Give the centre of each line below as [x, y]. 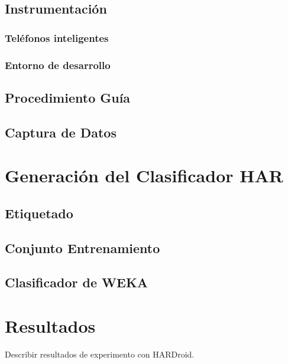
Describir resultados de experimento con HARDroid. [100, 354]
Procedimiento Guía [68, 97]
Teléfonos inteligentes [57, 37]
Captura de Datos [61, 132]
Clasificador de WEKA [77, 282]
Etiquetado [39, 213]
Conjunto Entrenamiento [82, 247]
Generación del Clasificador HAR [144, 176]
